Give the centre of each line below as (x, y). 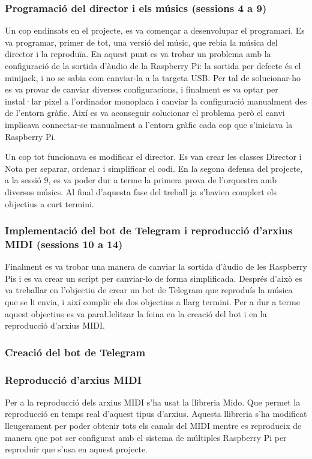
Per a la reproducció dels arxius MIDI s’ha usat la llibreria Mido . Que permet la (153, 402)
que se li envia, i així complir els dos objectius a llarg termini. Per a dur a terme (152, 302)
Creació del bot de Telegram (75, 352)
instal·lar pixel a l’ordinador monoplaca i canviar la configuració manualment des (156, 101)
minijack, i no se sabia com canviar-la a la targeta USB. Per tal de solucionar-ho (153, 77)
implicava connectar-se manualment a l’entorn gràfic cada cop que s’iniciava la (149, 124)
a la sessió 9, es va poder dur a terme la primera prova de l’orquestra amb (141, 180)
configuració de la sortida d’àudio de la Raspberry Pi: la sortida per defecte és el (153, 65)
